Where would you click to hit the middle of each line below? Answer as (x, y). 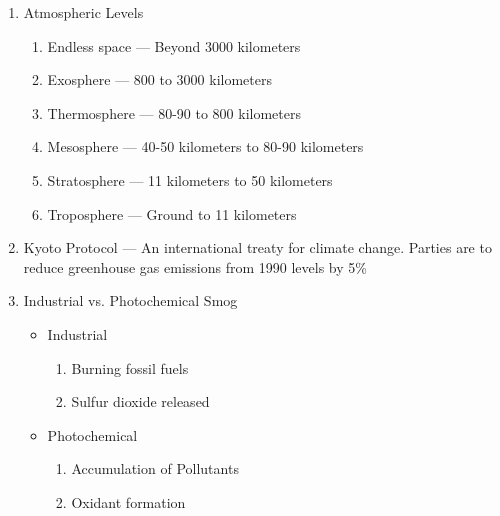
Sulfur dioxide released (140, 401)
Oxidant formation (128, 501)
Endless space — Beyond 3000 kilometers (174, 45)
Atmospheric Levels (83, 12)
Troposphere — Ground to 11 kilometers (172, 213)
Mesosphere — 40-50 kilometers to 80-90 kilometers (205, 146)
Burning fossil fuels (130, 367)
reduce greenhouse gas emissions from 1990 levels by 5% (195, 266)
